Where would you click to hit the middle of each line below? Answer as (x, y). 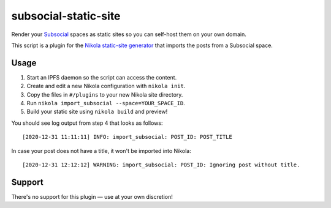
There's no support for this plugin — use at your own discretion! (92, 196)
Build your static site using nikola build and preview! (97, 112)
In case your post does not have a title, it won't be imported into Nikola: (101, 150)
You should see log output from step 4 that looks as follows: (87, 123)
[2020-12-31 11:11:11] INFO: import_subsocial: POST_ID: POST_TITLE (127, 137)
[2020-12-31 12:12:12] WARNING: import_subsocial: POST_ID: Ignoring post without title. (161, 165)
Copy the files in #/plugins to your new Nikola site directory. (105, 94)
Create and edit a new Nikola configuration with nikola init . (106, 86)
